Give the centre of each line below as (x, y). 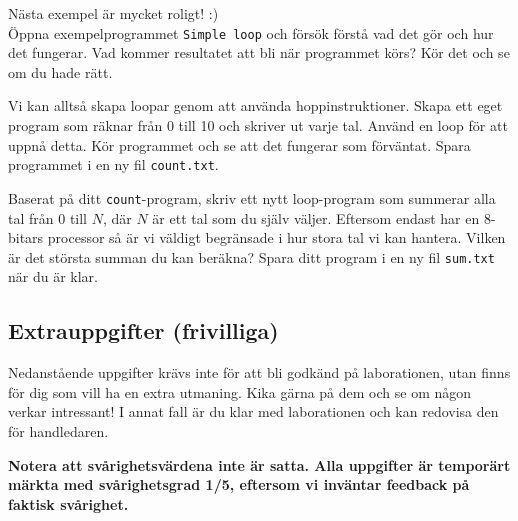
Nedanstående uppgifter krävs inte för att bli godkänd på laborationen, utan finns (259, 372)
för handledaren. (58, 430)
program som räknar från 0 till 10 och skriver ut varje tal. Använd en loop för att (258, 125)
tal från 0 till (48, 217)
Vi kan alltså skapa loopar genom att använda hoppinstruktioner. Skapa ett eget (255, 105)
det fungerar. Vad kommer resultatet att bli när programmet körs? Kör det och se (259, 52)
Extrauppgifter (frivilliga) (143, 330)
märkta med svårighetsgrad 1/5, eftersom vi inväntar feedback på (239, 484)
